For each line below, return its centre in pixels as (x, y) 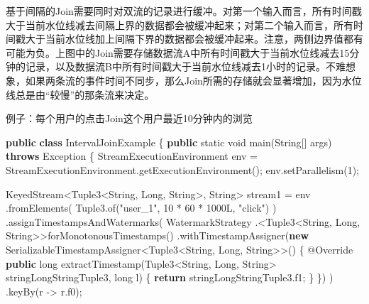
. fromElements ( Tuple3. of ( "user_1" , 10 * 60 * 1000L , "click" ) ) (141, 208)
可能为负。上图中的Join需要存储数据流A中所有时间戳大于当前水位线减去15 (178, 52)
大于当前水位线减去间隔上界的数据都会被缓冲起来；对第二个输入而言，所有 (180, 25)
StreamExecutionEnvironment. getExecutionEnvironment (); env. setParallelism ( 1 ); (182, 169)
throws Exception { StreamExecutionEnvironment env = (132, 156)
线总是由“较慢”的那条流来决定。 (80, 94)
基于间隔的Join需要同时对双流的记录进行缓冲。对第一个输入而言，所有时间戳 (184, 11)
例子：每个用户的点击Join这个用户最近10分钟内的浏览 (129, 118)
